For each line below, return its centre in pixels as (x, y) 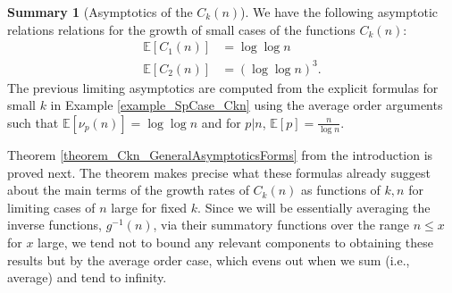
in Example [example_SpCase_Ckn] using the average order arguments (247, 105)
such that (33, 122)
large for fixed (149, 207)
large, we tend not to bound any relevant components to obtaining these (235, 242)
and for (221, 122)
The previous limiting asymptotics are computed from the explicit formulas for (223, 87)
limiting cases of (51, 207)
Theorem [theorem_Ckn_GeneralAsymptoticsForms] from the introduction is (220, 154)
